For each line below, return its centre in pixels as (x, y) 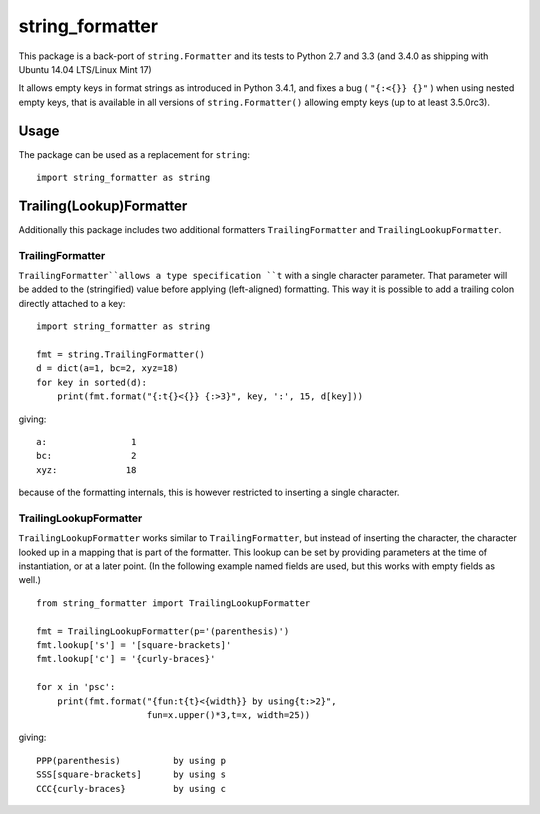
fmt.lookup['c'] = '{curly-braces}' (126, 659)
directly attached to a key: (72, 303)
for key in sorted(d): (92, 382)
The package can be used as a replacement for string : (134, 154)
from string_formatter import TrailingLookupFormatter (173, 603)
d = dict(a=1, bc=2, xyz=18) (107, 368)
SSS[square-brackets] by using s (131, 774)
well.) (30, 580)
